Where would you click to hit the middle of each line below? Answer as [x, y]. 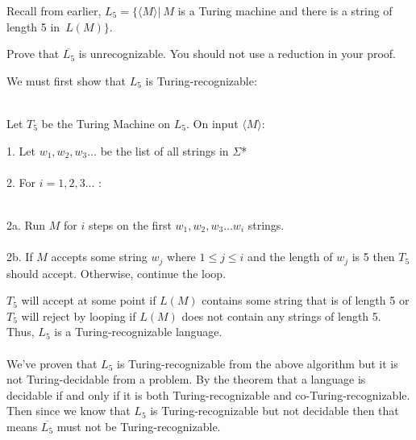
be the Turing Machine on [106, 123]
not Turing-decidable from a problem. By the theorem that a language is [186, 379]
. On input [212, 123]
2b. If [20, 257]
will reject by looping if [79, 315]
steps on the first [130, 224]
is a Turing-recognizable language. [138, 332]
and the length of [290, 257]
